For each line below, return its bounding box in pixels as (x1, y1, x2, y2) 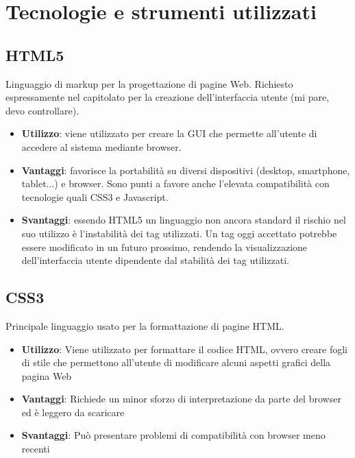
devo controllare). (5, 103, 79, 117)
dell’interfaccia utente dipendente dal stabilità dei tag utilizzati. (21, 253, 290, 267)
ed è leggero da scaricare (21, 405, 125, 419)
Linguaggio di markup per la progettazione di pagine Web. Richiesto (5, 76, 293, 91)
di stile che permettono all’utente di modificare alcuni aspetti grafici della (21, 355, 331, 370)
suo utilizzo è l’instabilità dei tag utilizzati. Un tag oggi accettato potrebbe (21, 226, 337, 240)
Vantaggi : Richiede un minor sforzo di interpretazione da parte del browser (21, 391, 341, 406)
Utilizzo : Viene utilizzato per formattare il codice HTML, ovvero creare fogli (21, 341, 347, 356)
